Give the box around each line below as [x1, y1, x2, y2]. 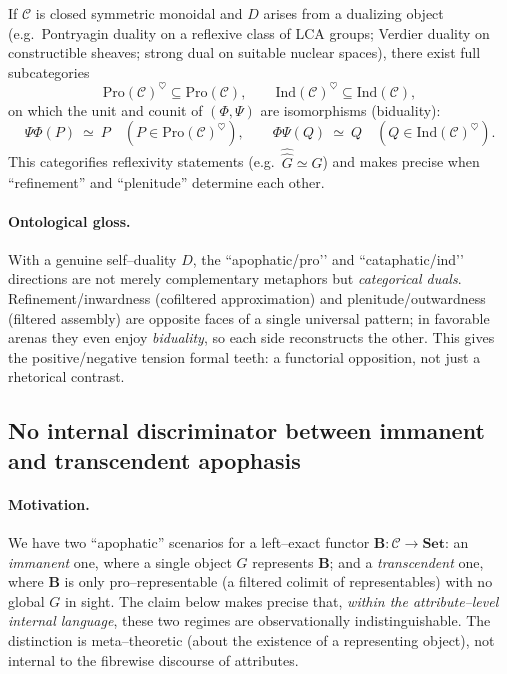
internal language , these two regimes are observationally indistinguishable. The [8, 610, 491, 631]
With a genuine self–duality [8, 248, 177, 269]
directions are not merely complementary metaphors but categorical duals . [8, 268, 462, 289]
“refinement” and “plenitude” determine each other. [8, 171, 325, 192]
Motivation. [8, 493, 90, 514]
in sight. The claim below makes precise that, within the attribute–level [64, 590, 499, 611]
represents [252, 551, 314, 572]
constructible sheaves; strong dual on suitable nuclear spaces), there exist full [8, 42, 481, 63]
